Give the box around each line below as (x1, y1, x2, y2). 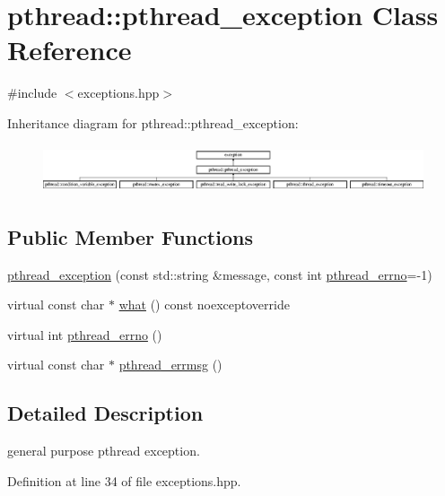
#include (7, 83, 57, 102)
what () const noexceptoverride (118, 295, 290, 314)
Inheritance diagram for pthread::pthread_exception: (7, 113, 299, 132)
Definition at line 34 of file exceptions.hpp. (7, 471, 241, 490)
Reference (7, 31, 132, 68)
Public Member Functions (7, 222, 253, 250)
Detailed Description (7, 399, 204, 427)
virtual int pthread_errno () (7, 325, 162, 344)
